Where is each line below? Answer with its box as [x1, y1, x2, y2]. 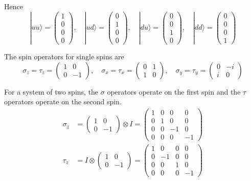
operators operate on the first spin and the [107, 86, 241, 97]
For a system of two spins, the [4, 86, 99, 97]
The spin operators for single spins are [4, 51, 124, 61]
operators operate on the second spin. [4, 96, 122, 107]
